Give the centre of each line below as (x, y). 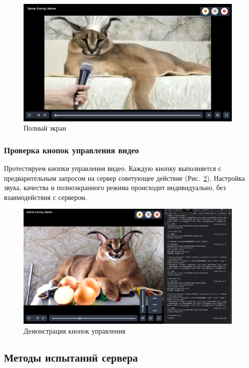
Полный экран (45, 128)
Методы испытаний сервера (71, 357)
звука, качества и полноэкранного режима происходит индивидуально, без (115, 187)
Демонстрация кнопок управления (75, 330)
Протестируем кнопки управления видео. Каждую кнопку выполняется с (113, 168)
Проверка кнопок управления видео (71, 150)
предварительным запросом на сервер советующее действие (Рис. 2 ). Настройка (124, 178)
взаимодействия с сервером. (46, 197)
